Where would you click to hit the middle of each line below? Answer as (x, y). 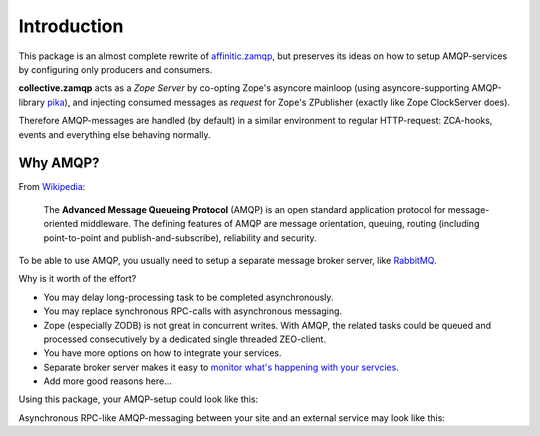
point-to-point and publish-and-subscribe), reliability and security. (180, 237)
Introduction (71, 26)
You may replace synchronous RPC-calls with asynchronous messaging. (193, 311)
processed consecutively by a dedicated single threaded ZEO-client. (185, 339)
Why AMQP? (59, 163)
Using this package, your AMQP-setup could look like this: (138, 399)
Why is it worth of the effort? (77, 279)
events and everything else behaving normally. (114, 134)
